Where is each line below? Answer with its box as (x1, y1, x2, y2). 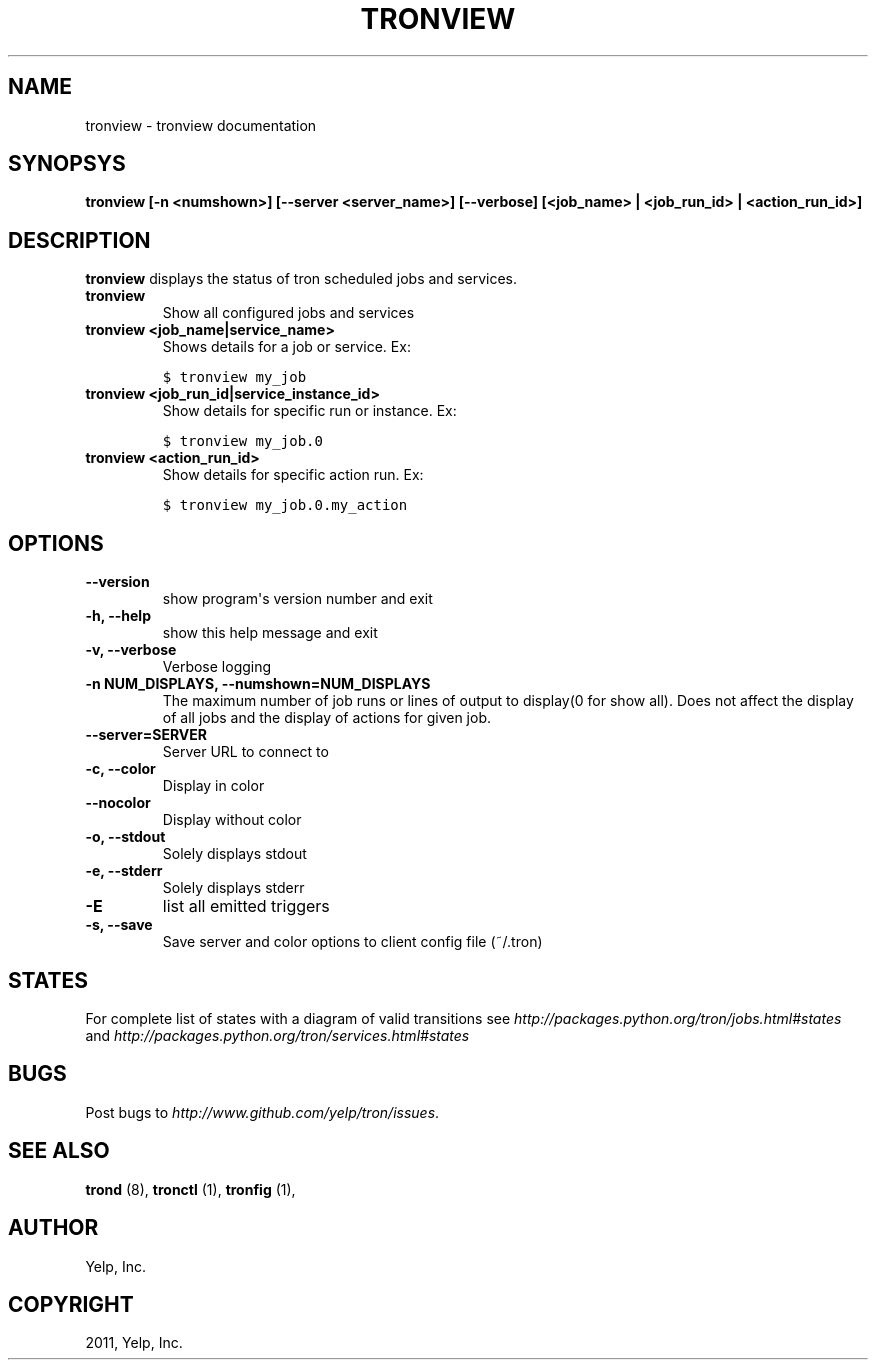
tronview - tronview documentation (85, 116, 317, 134)
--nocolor (85, 794, 151, 812)
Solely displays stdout (162, 845, 307, 863)
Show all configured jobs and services (162, 304, 415, 322)
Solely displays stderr (162, 879, 305, 897)
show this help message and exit (162, 624, 378, 642)
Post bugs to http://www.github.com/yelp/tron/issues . (85, 1103, 440, 1121)
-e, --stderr (85, 862, 163, 880)
